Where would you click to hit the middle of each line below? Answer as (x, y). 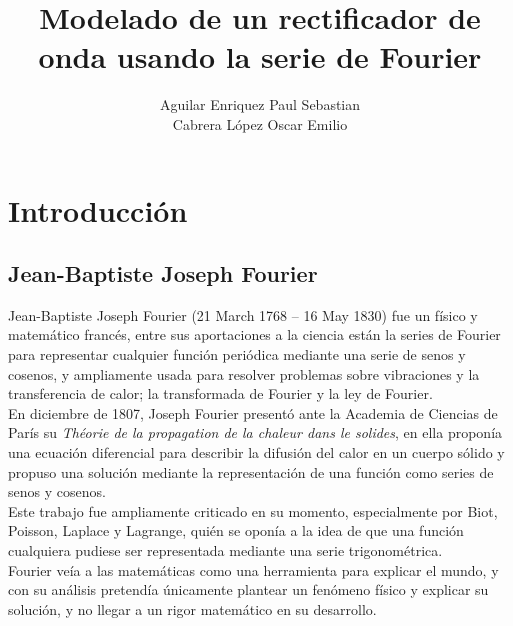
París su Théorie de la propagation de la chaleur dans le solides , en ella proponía (255, 432)
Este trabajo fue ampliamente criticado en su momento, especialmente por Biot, (253, 510)
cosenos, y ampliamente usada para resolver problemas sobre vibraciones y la (244, 373)
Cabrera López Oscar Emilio (260, 123)
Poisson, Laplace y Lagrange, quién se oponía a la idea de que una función (236, 530)
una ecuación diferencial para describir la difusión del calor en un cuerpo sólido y (256, 452)
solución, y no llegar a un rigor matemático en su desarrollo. (192, 608)
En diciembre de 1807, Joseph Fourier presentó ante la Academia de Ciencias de (253, 412)
